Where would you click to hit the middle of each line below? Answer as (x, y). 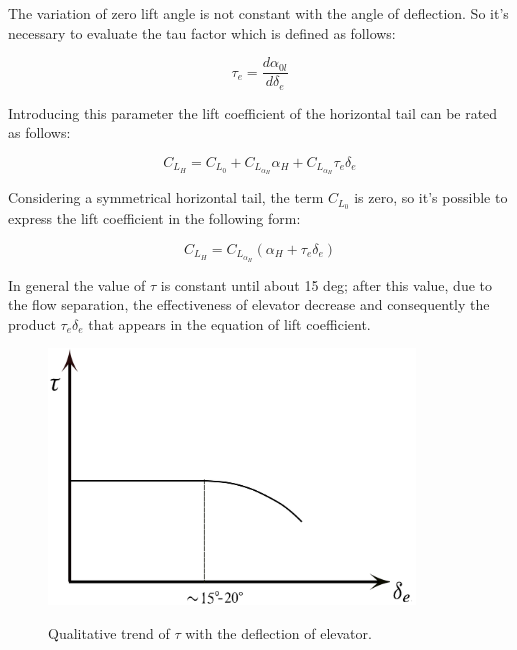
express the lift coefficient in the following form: (154, 218)
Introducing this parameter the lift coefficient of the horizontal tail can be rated (253, 112)
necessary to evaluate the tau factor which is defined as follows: (202, 32)
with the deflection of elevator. (278, 632)
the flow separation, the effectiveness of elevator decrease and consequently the (249, 304)
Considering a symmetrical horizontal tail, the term (166, 197)
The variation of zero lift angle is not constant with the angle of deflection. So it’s (258, 13)
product (32, 323)
